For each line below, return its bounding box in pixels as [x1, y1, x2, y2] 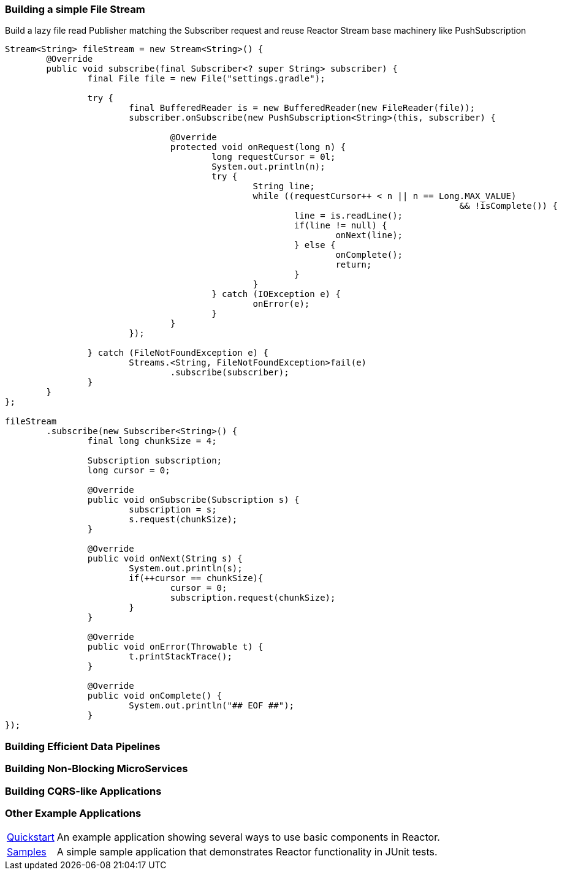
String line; [253, 181, 315, 192]
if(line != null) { [294, 220, 387, 231]
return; [335, 260, 372, 270]
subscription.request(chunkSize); [170, 593, 336, 603]
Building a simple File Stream [5, 3, 145, 15]
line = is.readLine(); [294, 211, 403, 221]
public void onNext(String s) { [87, 554, 243, 564]
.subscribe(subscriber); [170, 367, 289, 378]
